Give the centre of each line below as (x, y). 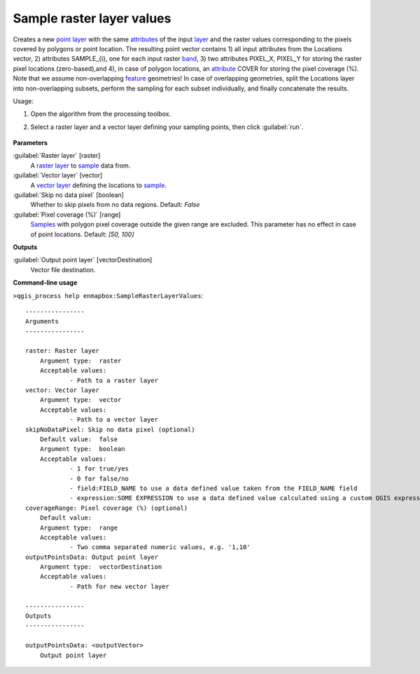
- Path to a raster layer (114, 380)
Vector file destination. (63, 269)
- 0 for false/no (99, 478)
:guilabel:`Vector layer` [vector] (58, 175)
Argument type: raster (80, 360)
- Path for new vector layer (119, 586)
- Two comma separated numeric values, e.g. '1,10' (160, 547)
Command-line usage (45, 283)
